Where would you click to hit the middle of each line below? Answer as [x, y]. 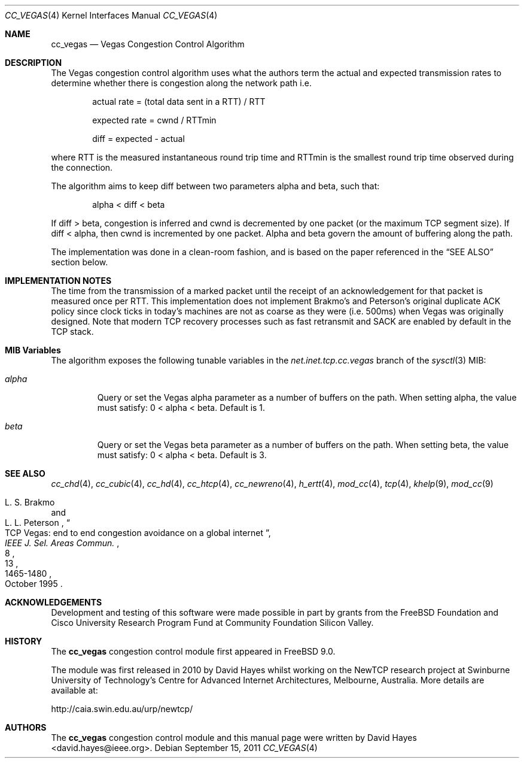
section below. [80, 262]
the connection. [82, 167]
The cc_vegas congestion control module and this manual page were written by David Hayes [234, 738]
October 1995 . [34, 584]
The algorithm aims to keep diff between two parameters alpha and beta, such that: [215, 186]
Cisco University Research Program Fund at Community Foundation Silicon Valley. [212, 623]
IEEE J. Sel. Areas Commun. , [62, 543]
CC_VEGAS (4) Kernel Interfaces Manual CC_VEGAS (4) [111, 15]
